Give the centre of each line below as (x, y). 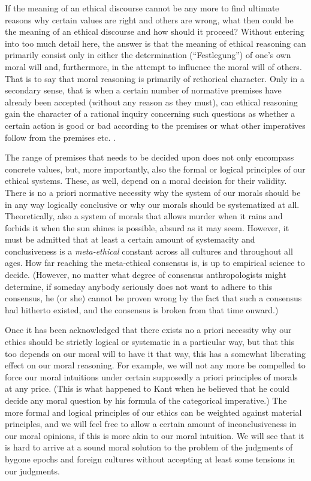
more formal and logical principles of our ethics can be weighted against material (153, 412)
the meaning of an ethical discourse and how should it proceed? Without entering (155, 31)
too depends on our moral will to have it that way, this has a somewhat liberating (155, 353)
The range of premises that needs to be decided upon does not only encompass (150, 157)
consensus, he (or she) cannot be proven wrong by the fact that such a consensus (153, 298)
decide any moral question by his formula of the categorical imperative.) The (146, 400)
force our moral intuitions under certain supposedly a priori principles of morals (151, 376)
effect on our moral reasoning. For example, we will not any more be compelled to (155, 365)
